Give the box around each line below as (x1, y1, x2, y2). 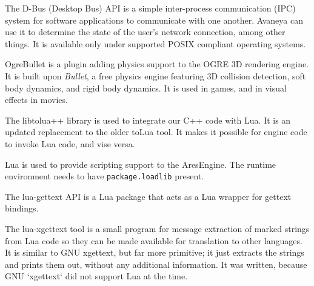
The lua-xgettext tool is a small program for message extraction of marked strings (5, 222, 310, 234)
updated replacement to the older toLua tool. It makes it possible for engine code (5, 125, 307, 138)
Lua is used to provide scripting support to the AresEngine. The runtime (5, 158, 276, 170)
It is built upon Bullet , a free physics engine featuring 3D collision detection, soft (5, 69, 306, 82)
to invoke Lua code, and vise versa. (5, 137, 135, 150)
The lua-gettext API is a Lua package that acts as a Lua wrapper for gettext (5, 190, 292, 202)
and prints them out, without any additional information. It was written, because (5, 258, 307, 270)
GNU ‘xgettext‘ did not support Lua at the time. (5, 270, 188, 282)
